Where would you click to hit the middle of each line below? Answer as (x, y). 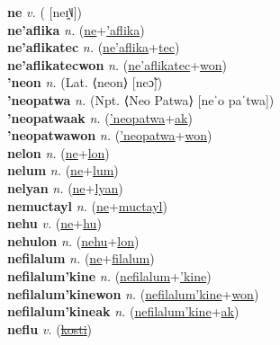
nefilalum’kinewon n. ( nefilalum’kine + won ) (133, 293)
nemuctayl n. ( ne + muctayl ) (87, 205)
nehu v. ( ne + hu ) (54, 223)
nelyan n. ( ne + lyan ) (65, 187)
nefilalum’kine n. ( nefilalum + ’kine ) (109, 275)
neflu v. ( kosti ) (50, 328)
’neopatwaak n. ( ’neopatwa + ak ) (100, 117)
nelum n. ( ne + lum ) (63, 170)
